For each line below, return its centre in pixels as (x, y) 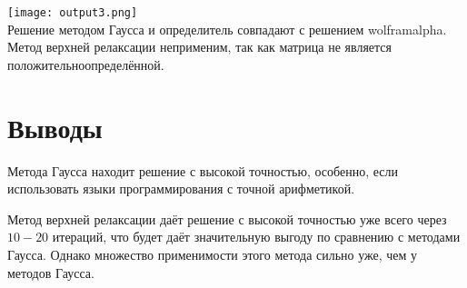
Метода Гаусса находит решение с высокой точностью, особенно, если (203, 170)
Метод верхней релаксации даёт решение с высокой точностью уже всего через (227, 218)
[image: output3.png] (73, 13)
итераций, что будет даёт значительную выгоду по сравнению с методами (256, 237)
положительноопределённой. (86, 64)
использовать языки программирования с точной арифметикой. (181, 189)
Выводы (55, 127)
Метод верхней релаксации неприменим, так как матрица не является (199, 47)
